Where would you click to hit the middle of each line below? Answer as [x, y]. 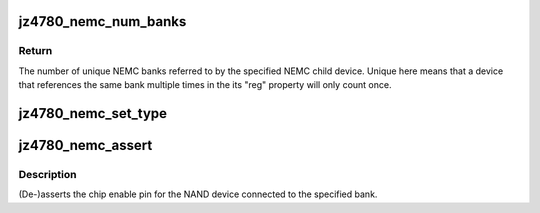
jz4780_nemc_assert [85, 145]
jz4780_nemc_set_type [93, 113]
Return [35, 51]
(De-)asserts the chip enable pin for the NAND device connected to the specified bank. [198, 194]
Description [47, 174]
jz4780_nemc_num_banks [102, 21]
